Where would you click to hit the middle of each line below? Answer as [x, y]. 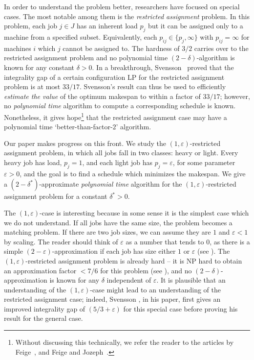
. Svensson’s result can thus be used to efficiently [153, 86]
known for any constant [39, 67]
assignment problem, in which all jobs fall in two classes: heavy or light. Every [121, 153]
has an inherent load [107, 26]
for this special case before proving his [180, 308]
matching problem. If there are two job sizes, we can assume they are [107, 232]
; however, [235, 96]
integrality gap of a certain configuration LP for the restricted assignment [114, 77]
